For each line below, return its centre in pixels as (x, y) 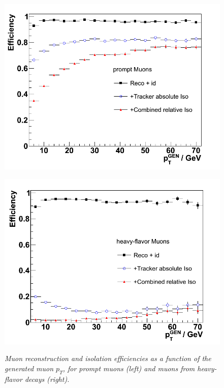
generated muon (29, 368)
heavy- (207, 368)
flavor (13, 379)
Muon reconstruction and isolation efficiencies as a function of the (108, 358)
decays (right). (47, 379)
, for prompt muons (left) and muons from (129, 368)
